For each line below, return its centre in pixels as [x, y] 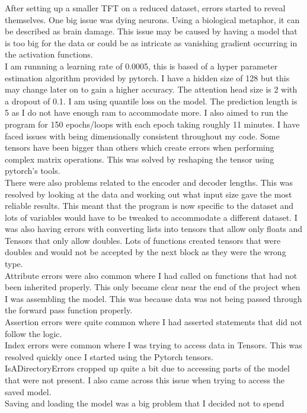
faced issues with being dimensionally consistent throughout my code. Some [142, 136]
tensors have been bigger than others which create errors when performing [140, 147]
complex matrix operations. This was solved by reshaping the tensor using [140, 159]
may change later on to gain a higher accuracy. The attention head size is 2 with [151, 89]
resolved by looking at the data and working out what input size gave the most [148, 194]
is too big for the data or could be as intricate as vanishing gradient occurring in [151, 42]
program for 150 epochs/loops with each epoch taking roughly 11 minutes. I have [152, 124]
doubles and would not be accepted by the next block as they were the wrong [145, 252]
